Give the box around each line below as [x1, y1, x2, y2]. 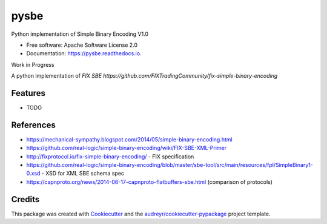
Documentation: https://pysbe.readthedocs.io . [26, 50, 142, 57]
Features [11, 88, 45, 98]
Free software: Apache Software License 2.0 [26, 41, 138, 49]
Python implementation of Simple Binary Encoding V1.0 [11, 30, 148, 38]
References [11, 120, 56, 130]
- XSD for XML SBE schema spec [41, 170, 124, 177]
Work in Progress [11, 61, 54, 68]
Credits [11, 194, 40, 205]
